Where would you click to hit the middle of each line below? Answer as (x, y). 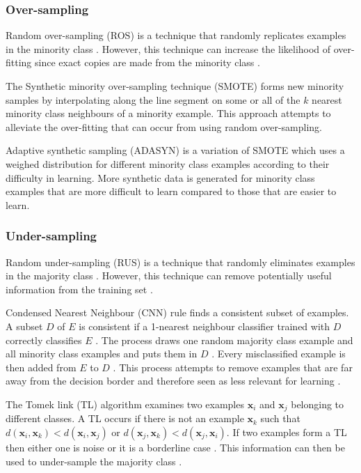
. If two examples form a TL (287, 432)
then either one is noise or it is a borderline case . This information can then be (175, 447)
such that (280, 418)
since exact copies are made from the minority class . (147, 62)
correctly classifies (44, 340)
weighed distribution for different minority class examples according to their (168, 163)
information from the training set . (79, 289)
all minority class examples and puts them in (102, 354)
